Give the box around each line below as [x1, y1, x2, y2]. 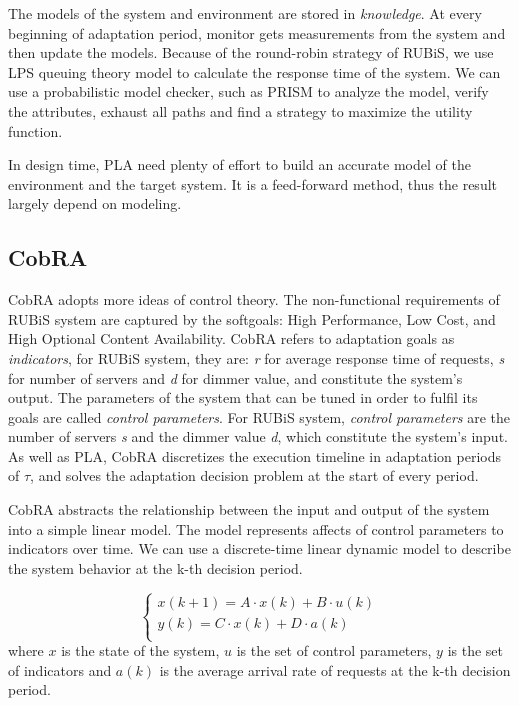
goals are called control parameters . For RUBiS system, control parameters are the [8, 406, 511, 427]
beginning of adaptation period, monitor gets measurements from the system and [8, 22, 506, 43]
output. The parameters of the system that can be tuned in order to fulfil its [8, 387, 478, 408]
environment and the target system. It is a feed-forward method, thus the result [8, 173, 498, 194]
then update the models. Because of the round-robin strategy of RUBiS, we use [8, 42, 494, 63]
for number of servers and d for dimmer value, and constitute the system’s [8, 367, 463, 388]
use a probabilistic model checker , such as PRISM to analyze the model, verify [8, 81, 489, 102]
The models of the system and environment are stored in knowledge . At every [8, 3, 482, 23]
